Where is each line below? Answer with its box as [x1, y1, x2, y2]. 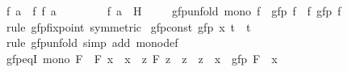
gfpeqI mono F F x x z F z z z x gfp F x [6, 49, 278, 66]
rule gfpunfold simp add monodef [6, 34, 178, 51]
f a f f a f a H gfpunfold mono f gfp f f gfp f [6, 2, 342, 19]
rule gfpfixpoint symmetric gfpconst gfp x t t [6, 18, 251, 35]
